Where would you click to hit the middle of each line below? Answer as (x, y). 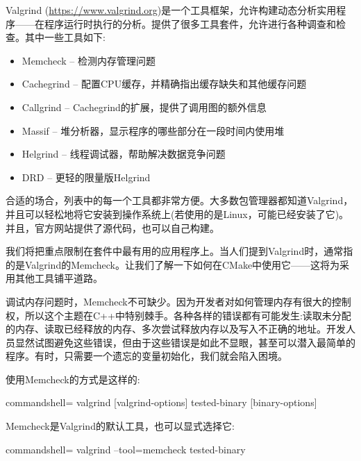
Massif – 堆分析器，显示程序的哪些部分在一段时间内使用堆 (153, 130)
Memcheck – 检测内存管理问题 (89, 60)
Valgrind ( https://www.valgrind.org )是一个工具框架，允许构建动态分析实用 (171, 10)
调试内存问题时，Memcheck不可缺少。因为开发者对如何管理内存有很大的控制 (178, 301)
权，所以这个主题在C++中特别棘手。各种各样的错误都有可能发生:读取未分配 (178, 315)
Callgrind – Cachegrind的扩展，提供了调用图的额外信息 (144, 107)
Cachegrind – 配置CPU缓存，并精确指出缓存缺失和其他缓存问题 (164, 84)
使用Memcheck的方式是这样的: (73, 379)
